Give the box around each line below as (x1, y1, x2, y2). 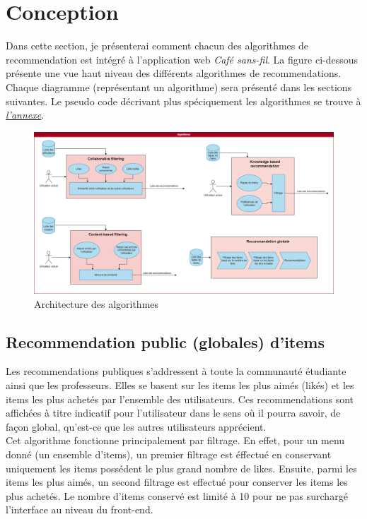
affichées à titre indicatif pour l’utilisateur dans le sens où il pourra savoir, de (6, 405, 341, 420)
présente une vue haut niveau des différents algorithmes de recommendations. (6, 66, 342, 80)
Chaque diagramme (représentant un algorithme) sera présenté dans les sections (6, 79, 352, 94)
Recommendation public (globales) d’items (6, 330, 325, 352)
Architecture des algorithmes (34, 296, 159, 311)
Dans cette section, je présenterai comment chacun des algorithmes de (6, 38, 309, 53)
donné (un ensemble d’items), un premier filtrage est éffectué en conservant (6, 447, 332, 462)
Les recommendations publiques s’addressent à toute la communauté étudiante (6, 364, 346, 378)
